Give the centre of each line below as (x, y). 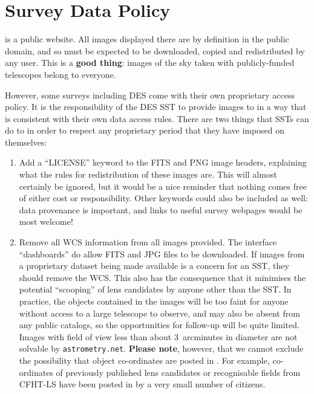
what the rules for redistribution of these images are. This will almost (148, 174)
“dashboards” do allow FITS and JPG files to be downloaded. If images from (162, 254)
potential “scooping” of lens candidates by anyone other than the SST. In (155, 289)
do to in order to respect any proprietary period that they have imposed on (145, 130)
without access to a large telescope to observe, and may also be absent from (159, 313)
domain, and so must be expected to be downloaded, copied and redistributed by (155, 50)
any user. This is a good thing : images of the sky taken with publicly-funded (150, 63)
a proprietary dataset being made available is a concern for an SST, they (154, 266)
